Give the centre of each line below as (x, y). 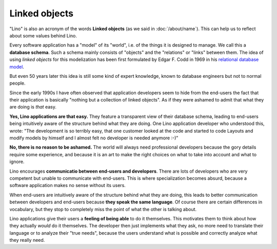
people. (17, 83)
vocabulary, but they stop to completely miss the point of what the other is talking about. (103, 209)
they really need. (27, 240)
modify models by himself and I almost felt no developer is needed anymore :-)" (94, 138)
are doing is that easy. (33, 107)
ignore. (17, 162)
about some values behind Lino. (43, 35)
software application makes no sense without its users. (67, 185)
